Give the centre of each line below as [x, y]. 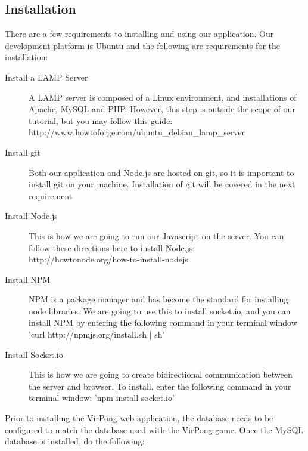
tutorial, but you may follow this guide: [101, 120]
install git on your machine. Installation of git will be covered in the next [162, 184]
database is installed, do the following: [75, 441]
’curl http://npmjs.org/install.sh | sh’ [97, 334]
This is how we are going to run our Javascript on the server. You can [156, 235]
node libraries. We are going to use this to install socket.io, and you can [160, 311]
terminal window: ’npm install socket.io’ [102, 398]
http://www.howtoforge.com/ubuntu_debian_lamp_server [137, 132]
